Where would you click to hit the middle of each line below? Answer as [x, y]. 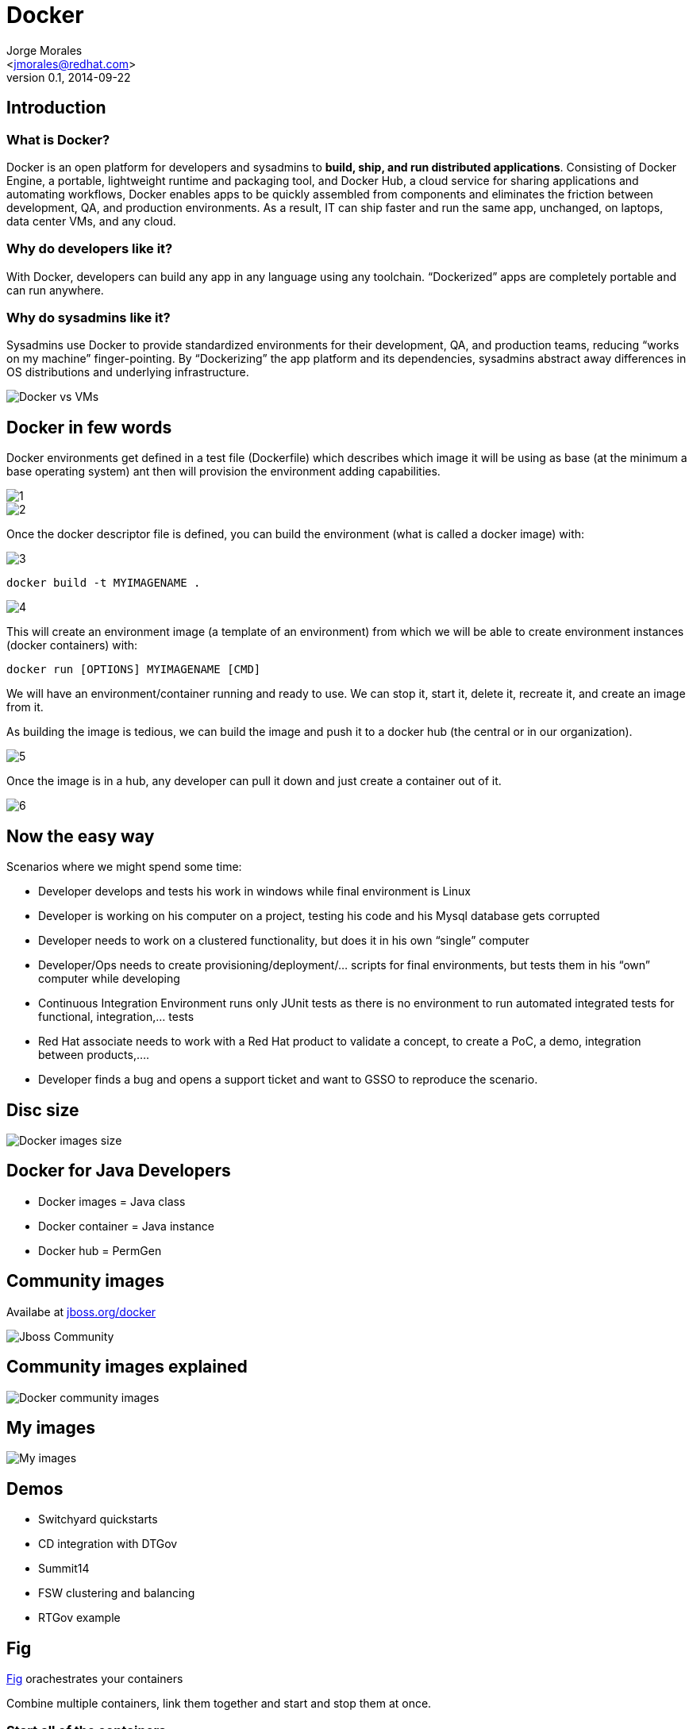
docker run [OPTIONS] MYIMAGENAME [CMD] [134, 670]
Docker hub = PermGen [100, 1250]
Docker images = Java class [112, 1201]
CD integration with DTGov [108, 1544]
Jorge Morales [44, 50]
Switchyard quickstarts [98, 1519]
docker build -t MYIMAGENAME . [104, 583]
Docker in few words [89, 427]
